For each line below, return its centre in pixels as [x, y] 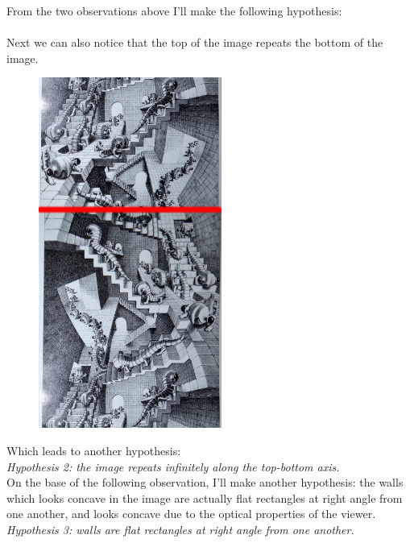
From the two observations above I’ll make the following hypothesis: [174, 10]
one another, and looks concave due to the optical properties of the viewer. [191, 514]
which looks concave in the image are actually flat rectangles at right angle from [205, 497]
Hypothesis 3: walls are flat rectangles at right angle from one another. [180, 529]
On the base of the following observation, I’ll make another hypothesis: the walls [205, 482]
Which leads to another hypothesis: [94, 450]
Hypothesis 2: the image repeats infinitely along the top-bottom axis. [173, 466]
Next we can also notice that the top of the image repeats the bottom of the [195, 42]
